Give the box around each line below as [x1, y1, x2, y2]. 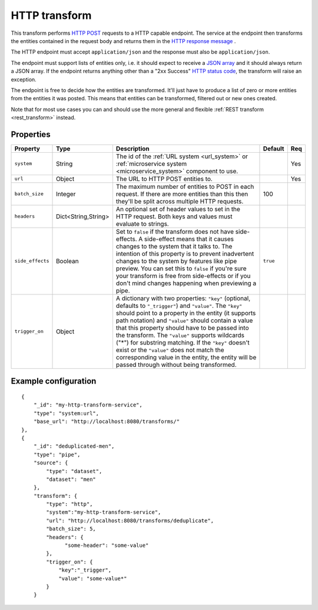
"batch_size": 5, [46, 526, 97, 532]
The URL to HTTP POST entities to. [115, 175, 213, 183]
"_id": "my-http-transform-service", [33, 402, 143, 408]
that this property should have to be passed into [115, 323, 249, 332]
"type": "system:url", [33, 410, 100, 416]
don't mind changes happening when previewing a [115, 279, 256, 287]
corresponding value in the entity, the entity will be [115, 353, 257, 361]
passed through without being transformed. [115, 360, 237, 369]
